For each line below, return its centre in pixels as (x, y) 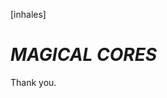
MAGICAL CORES (84, 55)
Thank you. (33, 82)
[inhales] (28, 14)
